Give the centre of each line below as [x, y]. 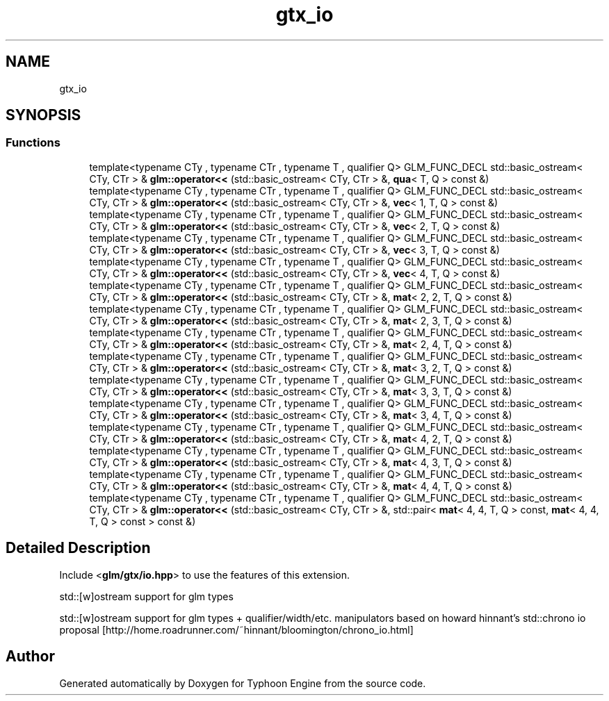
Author [30, 657]
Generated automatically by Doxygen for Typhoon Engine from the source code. [243, 683]
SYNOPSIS [43, 115]
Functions [33, 143]
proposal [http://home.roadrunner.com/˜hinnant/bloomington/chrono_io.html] [236, 629]
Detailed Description [78, 548]
